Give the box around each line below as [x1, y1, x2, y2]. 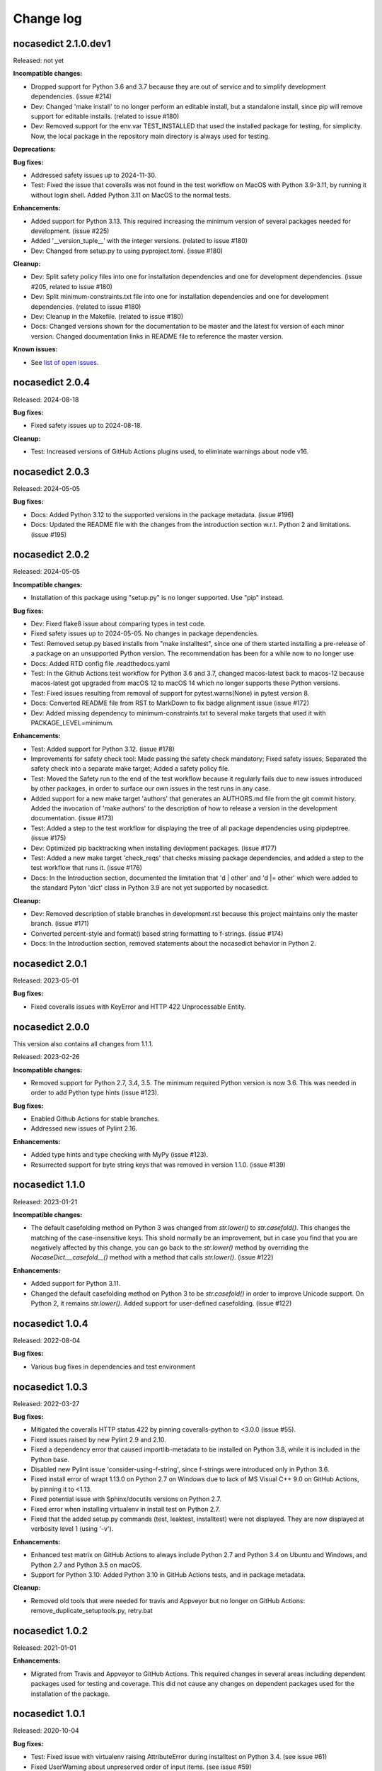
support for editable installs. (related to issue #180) [30, 112, 180, 120]
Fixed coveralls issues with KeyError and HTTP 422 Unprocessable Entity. [30, 1002, 246, 1011]
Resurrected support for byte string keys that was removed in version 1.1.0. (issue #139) [30, 1160, 286, 1169]
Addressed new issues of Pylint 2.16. [30, 1124, 138, 1133]
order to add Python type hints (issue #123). [30, 1088, 159, 1097]
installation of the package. [30, 1690, 110, 1698]
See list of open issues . [30, 358, 99, 366]
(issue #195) [30, 530, 67, 538]
